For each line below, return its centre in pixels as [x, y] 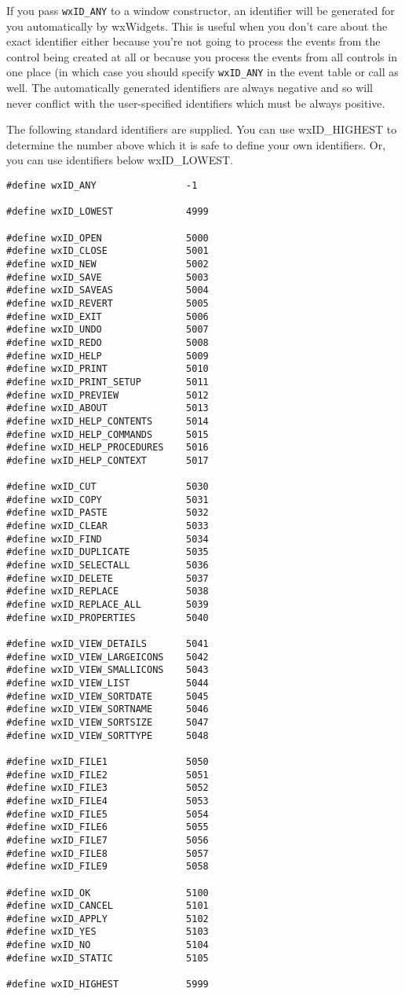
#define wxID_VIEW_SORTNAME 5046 [108, 709]
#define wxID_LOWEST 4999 [108, 212]
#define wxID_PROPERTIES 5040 [108, 617]
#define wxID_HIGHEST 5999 [108, 985]
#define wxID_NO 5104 [108, 945]
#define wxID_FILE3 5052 [108, 788]
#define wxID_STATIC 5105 [108, 958]
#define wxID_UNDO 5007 [108, 330]
